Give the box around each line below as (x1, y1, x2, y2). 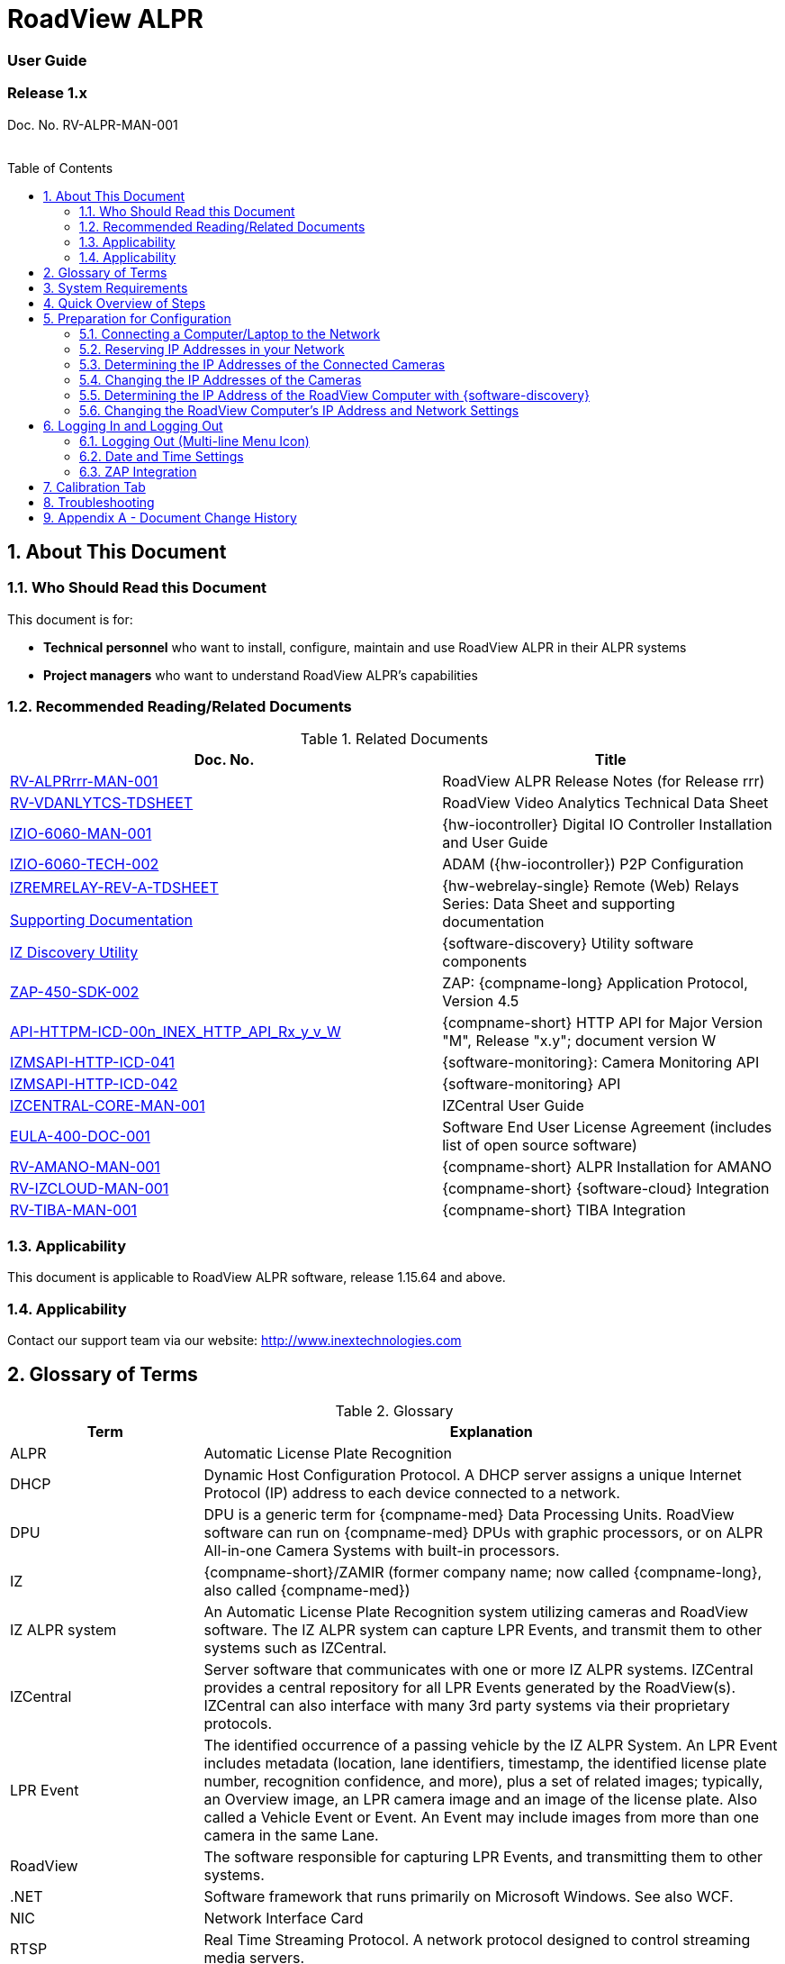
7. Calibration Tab (43, 478, 146, 495)
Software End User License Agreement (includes (442, 1118, 772, 1137)
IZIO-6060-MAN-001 (10, 824, 152, 843)
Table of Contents (7, 159, 113, 176)
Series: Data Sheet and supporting (442, 895, 675, 914)
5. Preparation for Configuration (43, 310, 231, 326)
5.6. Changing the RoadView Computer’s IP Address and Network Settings (79, 402, 519, 418)
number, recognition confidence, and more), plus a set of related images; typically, (203, 1771, 763, 1790)
